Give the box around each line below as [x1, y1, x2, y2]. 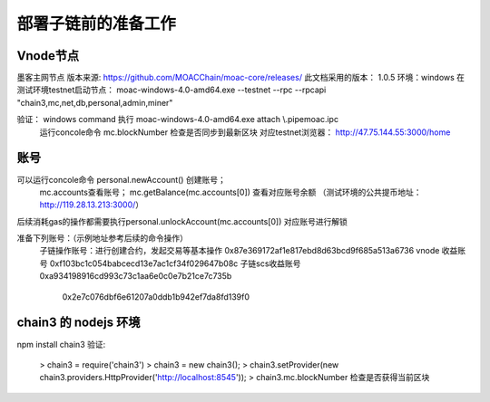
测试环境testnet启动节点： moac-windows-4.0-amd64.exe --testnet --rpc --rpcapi [16, 84, 327, 95]
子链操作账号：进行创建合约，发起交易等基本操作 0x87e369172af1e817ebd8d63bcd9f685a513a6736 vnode [39, 245, 440, 256]
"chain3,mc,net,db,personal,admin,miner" [16, 97, 173, 108]
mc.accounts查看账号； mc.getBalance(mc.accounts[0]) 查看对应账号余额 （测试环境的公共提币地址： [39, 187, 422, 197]
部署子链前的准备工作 [16, 14, 177, 33]
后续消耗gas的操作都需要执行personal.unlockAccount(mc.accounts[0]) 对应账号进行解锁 [16, 215, 348, 226]
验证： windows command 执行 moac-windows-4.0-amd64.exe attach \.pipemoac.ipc [16, 114, 339, 125]
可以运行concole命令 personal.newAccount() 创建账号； [16, 174, 226, 185]
